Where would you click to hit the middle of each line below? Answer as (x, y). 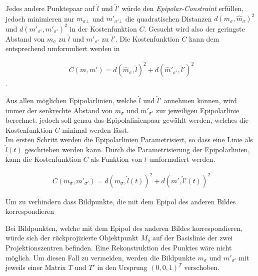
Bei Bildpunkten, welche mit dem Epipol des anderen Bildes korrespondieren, (124, 228)
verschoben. (202, 267)
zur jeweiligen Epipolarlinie (197, 110)
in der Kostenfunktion (103, 28)
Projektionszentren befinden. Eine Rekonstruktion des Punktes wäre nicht (119, 247)
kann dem (204, 38)
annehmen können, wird (200, 100)
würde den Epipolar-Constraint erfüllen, (183, 8)
